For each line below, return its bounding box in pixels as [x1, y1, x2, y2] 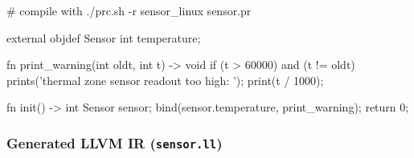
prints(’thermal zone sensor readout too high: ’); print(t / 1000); [6, 71, 324, 88]
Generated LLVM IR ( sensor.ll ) [6, 132, 223, 152]
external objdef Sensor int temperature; [6, 29, 201, 46]
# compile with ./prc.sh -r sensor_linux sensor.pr [6, 2, 252, 18]
